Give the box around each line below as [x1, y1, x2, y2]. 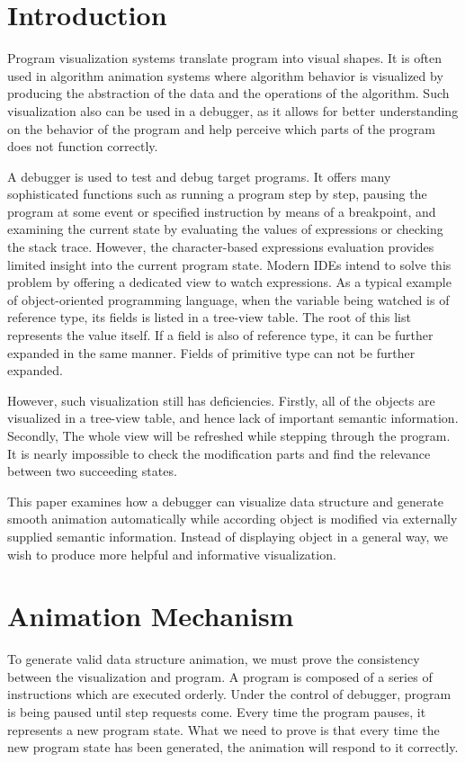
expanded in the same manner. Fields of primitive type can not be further [7, 343, 416, 362]
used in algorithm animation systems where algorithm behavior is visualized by [7, 66, 443, 85]
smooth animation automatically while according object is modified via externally [7, 509, 458, 528]
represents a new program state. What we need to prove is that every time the [7, 720, 440, 739]
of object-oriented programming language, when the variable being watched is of [7, 290, 450, 309]
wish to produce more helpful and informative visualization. [7, 544, 336, 563]
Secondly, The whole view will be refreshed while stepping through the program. [7, 426, 451, 444]
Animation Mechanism [7, 597, 294, 634]
